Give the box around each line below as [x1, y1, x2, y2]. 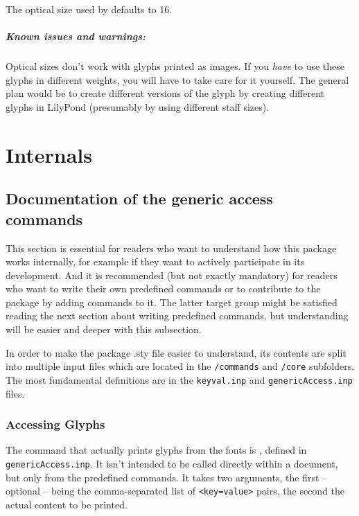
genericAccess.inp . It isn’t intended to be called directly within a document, [6, 456, 338, 470]
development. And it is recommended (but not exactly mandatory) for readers [6, 267, 338, 282]
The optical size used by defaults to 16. [6, 2, 173, 16]
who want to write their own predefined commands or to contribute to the [6, 281, 321, 296]
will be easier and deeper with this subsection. [6, 322, 202, 337]
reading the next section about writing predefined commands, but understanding [6, 308, 349, 323]
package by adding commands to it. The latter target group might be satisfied [6, 294, 338, 309]
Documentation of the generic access [6, 188, 273, 209]
